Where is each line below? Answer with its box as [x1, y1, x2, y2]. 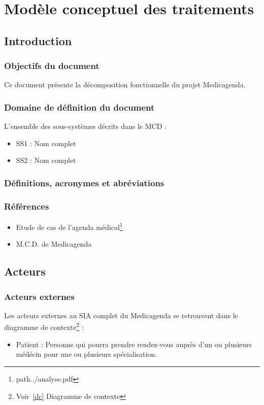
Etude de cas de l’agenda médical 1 [16, 220, 123, 232]
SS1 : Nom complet [16, 138, 76, 148]
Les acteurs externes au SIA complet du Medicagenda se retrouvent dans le [4, 310, 238, 320]
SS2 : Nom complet [16, 155, 76, 165]
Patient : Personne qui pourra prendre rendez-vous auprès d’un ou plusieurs [16, 339, 252, 349]
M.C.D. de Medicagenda [16, 239, 92, 249]
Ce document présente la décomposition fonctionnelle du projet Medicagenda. [4, 79, 246, 90]
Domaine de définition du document [4, 100, 155, 113]
